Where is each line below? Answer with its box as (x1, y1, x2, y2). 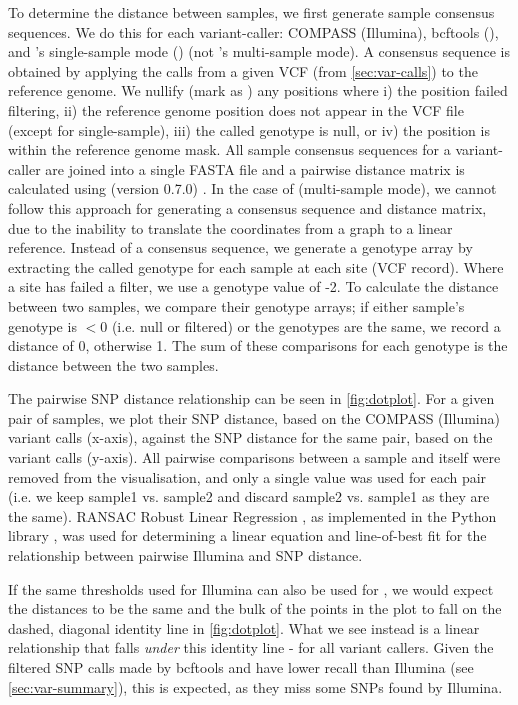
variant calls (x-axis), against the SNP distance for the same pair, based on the (8, 427, 493, 448)
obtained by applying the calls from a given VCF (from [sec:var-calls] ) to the (8, 60, 478, 81)
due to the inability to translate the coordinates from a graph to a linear (8, 217, 453, 238)
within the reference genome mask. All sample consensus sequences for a (8, 139, 451, 160)
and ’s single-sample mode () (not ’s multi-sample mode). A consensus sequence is (8, 41, 510, 62)
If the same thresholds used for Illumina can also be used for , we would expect (8, 578, 494, 599)
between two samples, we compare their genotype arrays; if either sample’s (8, 295, 465, 316)
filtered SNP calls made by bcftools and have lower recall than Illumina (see (8, 657, 474, 677)
